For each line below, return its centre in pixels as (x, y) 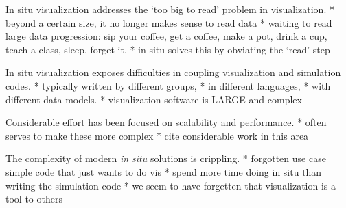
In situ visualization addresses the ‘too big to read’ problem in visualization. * (170, 9)
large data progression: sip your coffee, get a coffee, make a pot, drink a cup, (166, 36)
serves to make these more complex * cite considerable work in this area (157, 135)
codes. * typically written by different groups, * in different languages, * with (168, 85)
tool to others (34, 199)
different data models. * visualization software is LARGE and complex (154, 99)
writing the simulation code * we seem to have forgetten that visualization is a (171, 185)
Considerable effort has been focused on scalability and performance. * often (166, 122)
